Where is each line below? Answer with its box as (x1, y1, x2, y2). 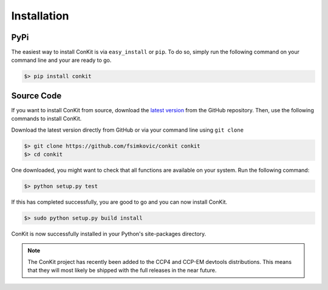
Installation (11, 9, 69, 22)
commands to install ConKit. (11, 115, 82, 123)
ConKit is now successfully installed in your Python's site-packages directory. (11, 231, 207, 238)
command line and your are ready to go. (11, 56, 112, 64)
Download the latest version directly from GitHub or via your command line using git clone (11, 126, 244, 133)
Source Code (11, 90, 62, 101)
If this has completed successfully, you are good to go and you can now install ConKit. (11, 198, 228, 206)
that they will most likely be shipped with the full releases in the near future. (27, 267, 217, 274)
